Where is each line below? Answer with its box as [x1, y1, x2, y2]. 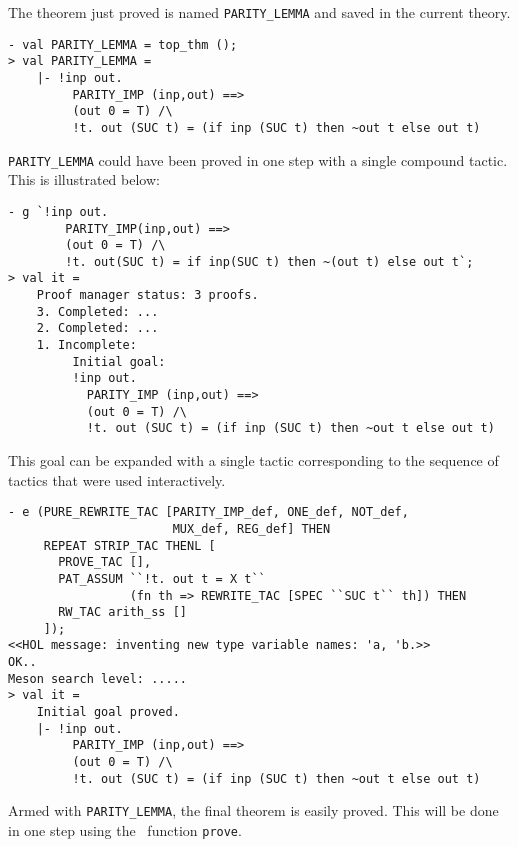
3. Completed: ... [36, 304, 159, 319]
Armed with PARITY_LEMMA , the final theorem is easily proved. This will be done [8, 800, 499, 821]
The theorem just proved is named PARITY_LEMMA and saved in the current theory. [8, 2, 511, 22]
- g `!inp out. [8, 204, 109, 219]
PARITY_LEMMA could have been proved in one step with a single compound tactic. [8, 149, 508, 170]
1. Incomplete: [36, 338, 137, 353]
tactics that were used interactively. [8, 469, 226, 490]
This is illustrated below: [8, 169, 160, 190]
